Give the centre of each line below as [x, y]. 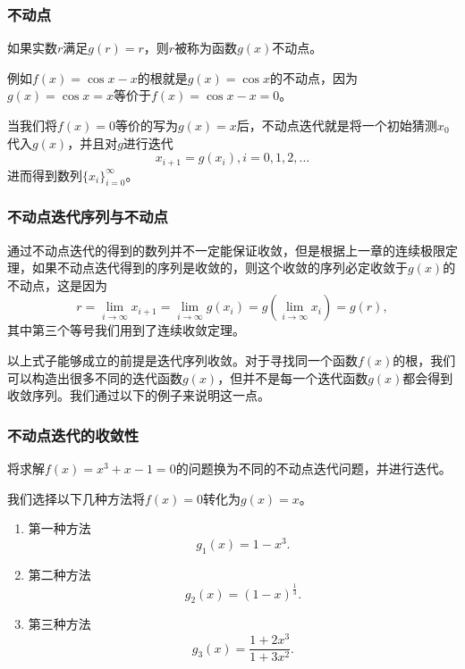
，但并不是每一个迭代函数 [293, 377]
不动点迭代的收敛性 [73, 435]
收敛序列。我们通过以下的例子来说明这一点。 [139, 395]
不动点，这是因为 [57, 284]
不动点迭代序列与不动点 [88, 217]
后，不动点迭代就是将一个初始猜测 [337, 125]
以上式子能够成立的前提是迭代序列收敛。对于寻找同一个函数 [182, 360]
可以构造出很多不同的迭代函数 [95, 377]
